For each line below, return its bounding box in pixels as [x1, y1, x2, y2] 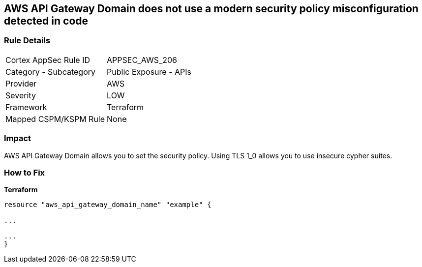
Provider [5, 78, 37, 89]
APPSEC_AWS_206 [107, 55, 177, 65]
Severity [5, 90, 36, 100]
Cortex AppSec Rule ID [5, 55, 90, 65]
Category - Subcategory [5, 66, 95, 77]
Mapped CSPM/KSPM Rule [5, 114, 105, 124]
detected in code [4, 15, 89, 27]
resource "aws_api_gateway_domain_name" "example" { [4, 201, 211, 209]
